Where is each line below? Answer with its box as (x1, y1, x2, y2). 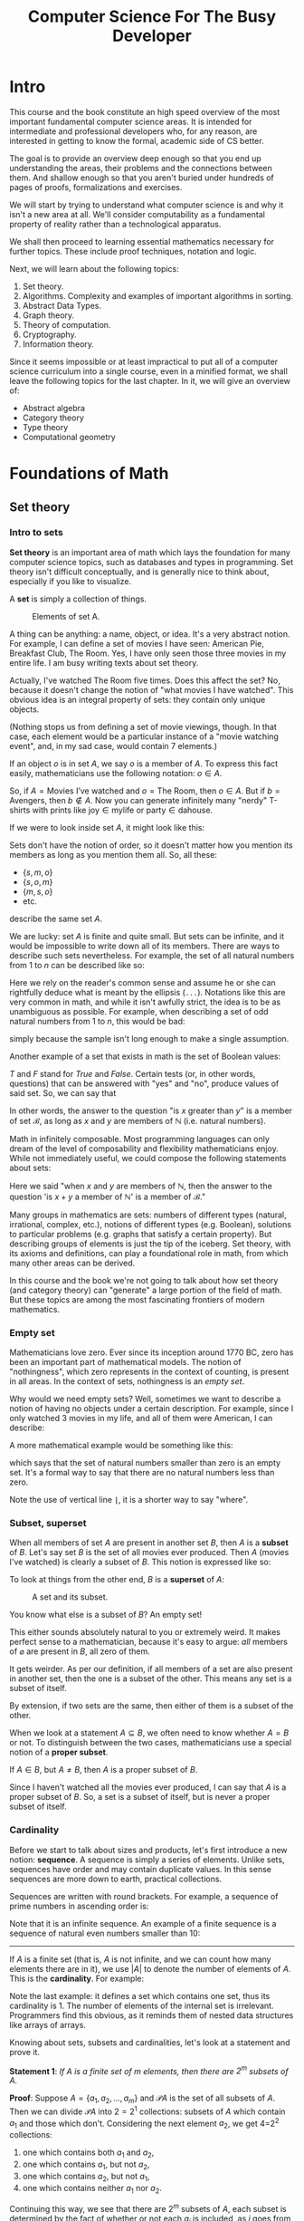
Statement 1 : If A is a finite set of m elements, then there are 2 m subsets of (9, 2063, 289, 2076)
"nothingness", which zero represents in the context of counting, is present (9, 1366, 290, 1378)
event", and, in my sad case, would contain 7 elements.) (9, 740, 218, 751)
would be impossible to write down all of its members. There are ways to (9, 940, 280, 951)
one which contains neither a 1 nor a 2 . (22, 2182, 163, 2196)
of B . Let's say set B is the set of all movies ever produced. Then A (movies (9, 1547, 290, 1558)
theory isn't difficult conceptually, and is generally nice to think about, (9, 566, 270, 577)
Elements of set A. (32, 611, 100, 621)
